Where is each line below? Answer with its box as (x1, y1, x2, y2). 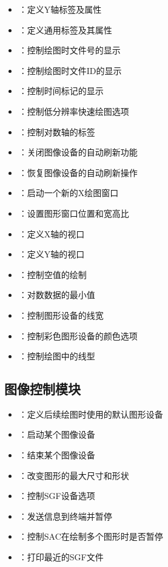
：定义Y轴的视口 (18, 248, 85, 260)
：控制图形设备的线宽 (18, 308, 104, 321)
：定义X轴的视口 (18, 227, 85, 240)
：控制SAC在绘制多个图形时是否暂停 (18, 530, 163, 543)
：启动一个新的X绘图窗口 (18, 186, 119, 199)
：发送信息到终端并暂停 (18, 509, 112, 522)
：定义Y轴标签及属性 (18, 3, 102, 15)
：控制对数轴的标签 (18, 125, 95, 138)
